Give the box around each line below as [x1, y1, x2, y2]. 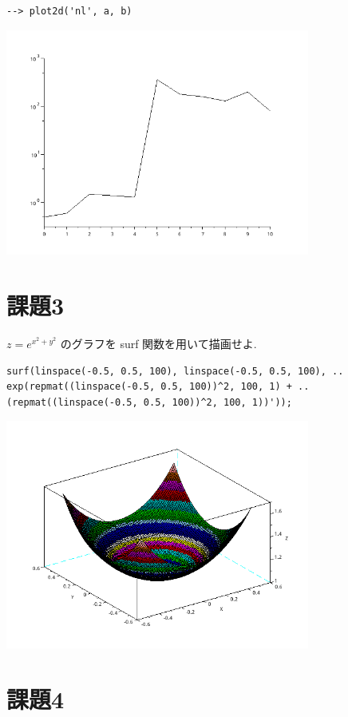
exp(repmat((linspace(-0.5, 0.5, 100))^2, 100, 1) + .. [6, 381, 310, 393]
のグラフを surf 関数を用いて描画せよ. [60, 335, 257, 351]
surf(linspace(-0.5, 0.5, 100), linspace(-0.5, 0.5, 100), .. [6, 365, 344, 377]
